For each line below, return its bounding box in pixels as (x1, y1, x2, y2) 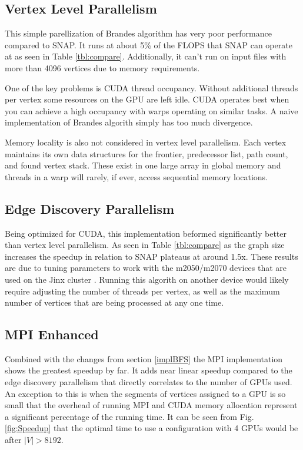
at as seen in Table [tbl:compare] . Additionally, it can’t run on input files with (5, 50, 287, 62)
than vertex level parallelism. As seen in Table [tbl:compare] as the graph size (5, 239, 285, 251)
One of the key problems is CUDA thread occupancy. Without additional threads (5, 81, 298, 94)
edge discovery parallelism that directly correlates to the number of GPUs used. (5, 376, 292, 388)
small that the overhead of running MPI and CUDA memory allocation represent (5, 399, 298, 411)
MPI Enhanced (5, 325, 99, 343)
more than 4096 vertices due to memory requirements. (5, 61, 200, 74)
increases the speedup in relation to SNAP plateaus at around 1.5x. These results (5, 250, 298, 262)
